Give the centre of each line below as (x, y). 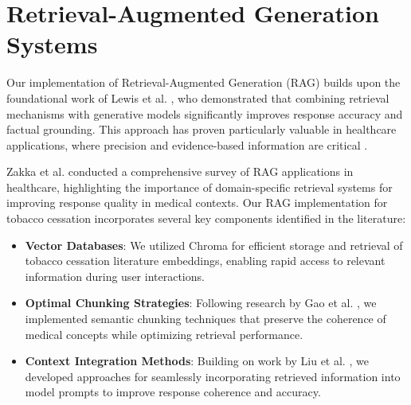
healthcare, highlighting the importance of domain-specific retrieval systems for (200, 187)
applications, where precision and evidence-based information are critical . (187, 144)
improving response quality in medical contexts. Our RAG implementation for (197, 202)
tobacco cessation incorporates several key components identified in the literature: (206, 218)
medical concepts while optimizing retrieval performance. (164, 334)
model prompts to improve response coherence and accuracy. (173, 392)
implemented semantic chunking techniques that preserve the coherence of (205, 319)
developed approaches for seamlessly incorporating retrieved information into (213, 376)
